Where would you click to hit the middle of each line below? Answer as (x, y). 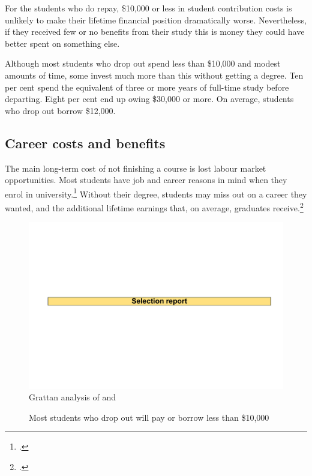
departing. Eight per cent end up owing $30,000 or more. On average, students (149, 99)
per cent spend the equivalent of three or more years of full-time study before (147, 87)
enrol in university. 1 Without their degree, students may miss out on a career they (156, 193)
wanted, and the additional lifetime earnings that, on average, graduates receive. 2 (154, 206)
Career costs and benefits (85, 143)
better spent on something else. (62, 43)
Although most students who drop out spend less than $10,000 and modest (143, 63)
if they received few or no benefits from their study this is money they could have (155, 32)
